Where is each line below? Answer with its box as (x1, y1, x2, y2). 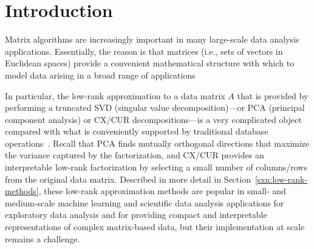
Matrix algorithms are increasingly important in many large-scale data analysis (5, 33, 299, 46)
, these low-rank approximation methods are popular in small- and (38, 184, 286, 197)
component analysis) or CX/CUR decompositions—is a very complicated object (5, 113, 302, 125)
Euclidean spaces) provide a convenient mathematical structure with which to (5, 57, 295, 69)
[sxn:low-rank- (254, 172, 308, 185)
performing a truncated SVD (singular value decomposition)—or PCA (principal (5, 101, 305, 114)
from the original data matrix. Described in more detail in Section (5, 172, 251, 185)
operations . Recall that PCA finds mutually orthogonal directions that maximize (5, 136, 310, 149)
